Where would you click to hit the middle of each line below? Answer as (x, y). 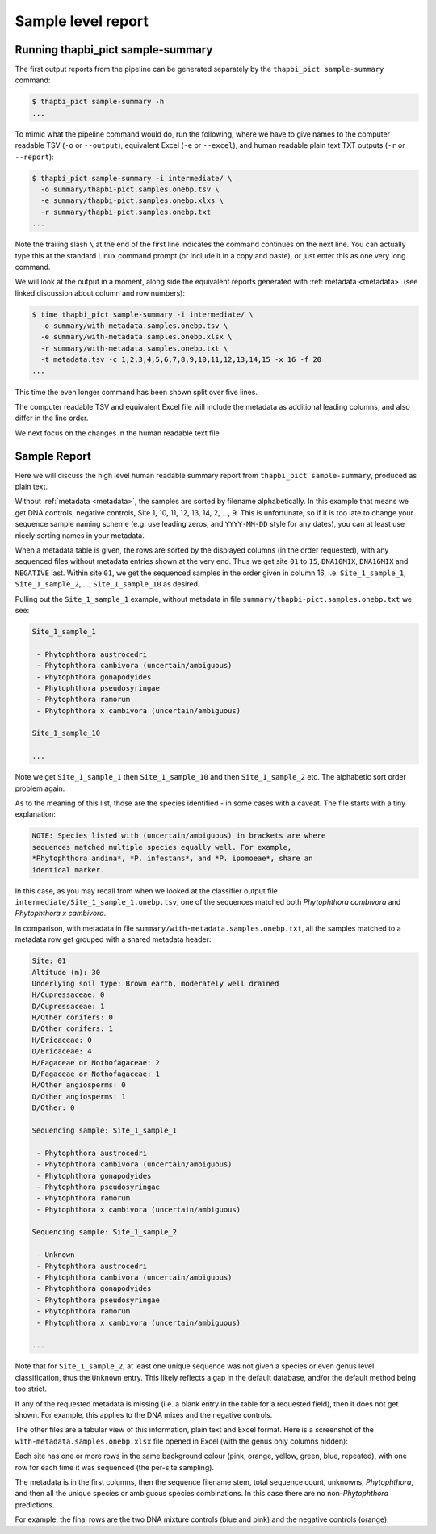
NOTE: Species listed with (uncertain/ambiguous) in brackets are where (179, 836)
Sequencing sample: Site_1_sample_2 (105, 1232)
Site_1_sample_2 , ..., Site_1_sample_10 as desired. (107, 584)
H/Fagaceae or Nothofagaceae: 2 (96, 1063)
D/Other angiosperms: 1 (79, 1096)
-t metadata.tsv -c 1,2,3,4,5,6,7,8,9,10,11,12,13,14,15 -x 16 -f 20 (181, 360)
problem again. (40, 788)
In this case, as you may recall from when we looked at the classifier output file (146, 891)
